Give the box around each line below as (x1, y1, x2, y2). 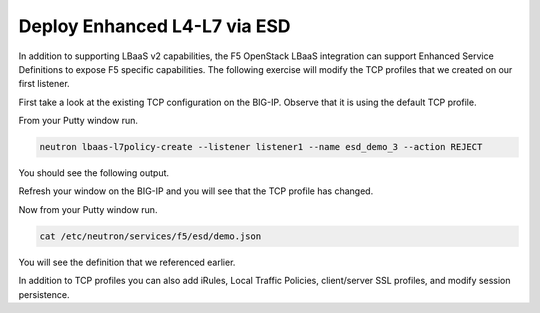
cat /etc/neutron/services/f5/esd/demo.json (39, 230, 262, 242)
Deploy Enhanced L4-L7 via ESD (18, 15, 291, 37)
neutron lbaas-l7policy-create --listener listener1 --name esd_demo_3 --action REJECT (39, 141, 483, 153)
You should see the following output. (18, 167, 170, 179)
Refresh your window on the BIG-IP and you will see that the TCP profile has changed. (18, 185, 374, 197)
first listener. (18, 78, 70, 90)
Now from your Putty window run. (18, 203, 158, 215)
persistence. (18, 288, 70, 300)
